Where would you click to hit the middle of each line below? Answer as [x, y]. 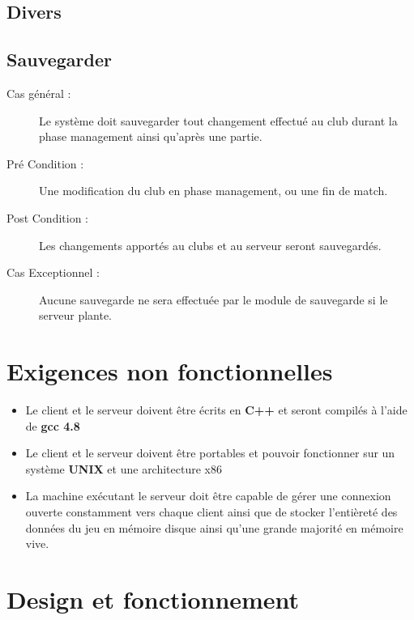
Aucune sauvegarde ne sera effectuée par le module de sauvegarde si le [213, 299]
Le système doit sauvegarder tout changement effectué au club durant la [218, 120]
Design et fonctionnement [153, 599]
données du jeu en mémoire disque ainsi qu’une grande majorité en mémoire [214, 527]
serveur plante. [76, 315]
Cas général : [39, 93]
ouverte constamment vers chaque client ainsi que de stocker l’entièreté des [211, 512]
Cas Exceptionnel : [53, 272]
